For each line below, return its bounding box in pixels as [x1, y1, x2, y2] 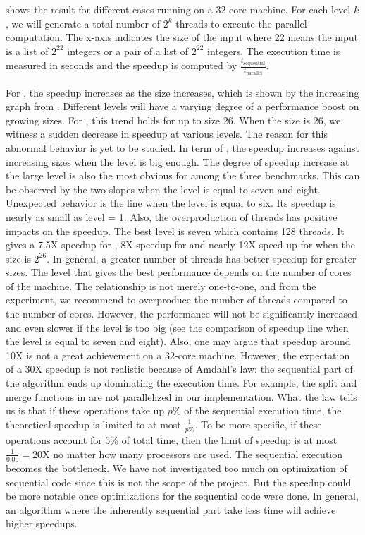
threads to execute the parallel [175, 16, 307, 30]
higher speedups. [6, 516, 78, 531]
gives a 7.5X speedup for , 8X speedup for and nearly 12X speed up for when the [6, 237, 355, 252]
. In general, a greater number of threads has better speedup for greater [47, 251, 357, 265]
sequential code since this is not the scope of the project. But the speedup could [6, 474, 352, 489]
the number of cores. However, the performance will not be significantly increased [6, 306, 357, 321]
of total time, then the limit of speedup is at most [121, 433, 338, 447]
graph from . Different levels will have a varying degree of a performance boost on [6, 99, 359, 114]
